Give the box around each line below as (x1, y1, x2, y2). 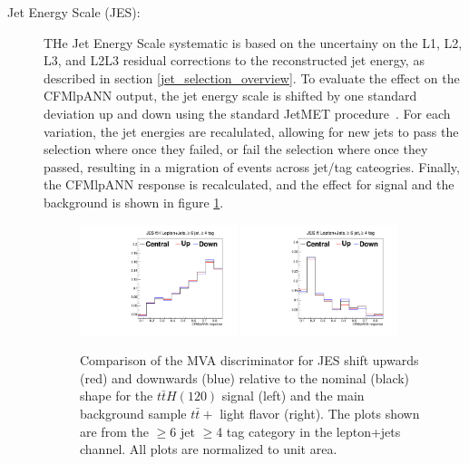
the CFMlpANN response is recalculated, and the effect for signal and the (44, 175, 454, 194)
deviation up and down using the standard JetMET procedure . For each (44, 103, 451, 122)
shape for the (80, 386, 153, 405)
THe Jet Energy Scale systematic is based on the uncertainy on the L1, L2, (44, 33, 463, 52)
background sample (80, 404, 187, 423)
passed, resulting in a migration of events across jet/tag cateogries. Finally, (44, 157, 460, 176)
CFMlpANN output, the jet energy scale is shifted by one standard (44, 86, 417, 105)
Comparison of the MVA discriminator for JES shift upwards (80, 351, 419, 370)
